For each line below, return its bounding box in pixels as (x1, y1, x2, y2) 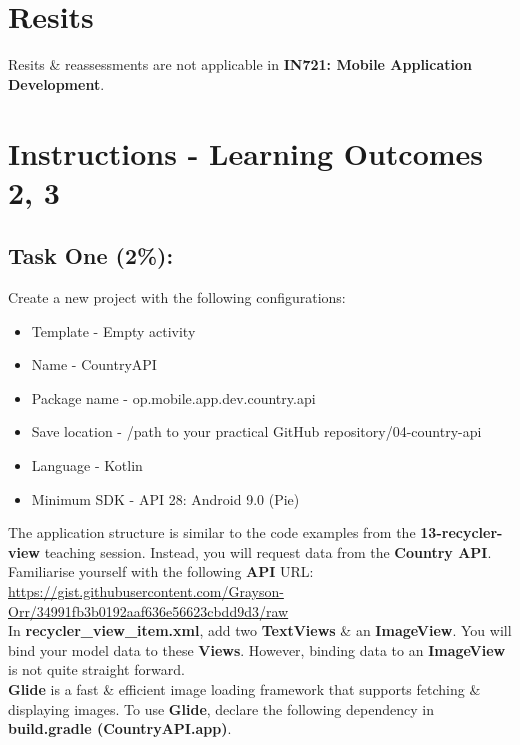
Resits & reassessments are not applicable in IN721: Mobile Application (8, 54, 473, 75)
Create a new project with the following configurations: (8, 287, 346, 308)
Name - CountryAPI (31, 354, 157, 375)
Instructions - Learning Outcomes (8, 132, 484, 173)
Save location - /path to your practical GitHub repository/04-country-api (31, 421, 482, 442)
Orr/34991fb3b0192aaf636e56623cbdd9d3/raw (8, 600, 289, 621)
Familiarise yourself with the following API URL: (8, 561, 314, 582)
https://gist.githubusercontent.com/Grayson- (8, 581, 284, 602)
